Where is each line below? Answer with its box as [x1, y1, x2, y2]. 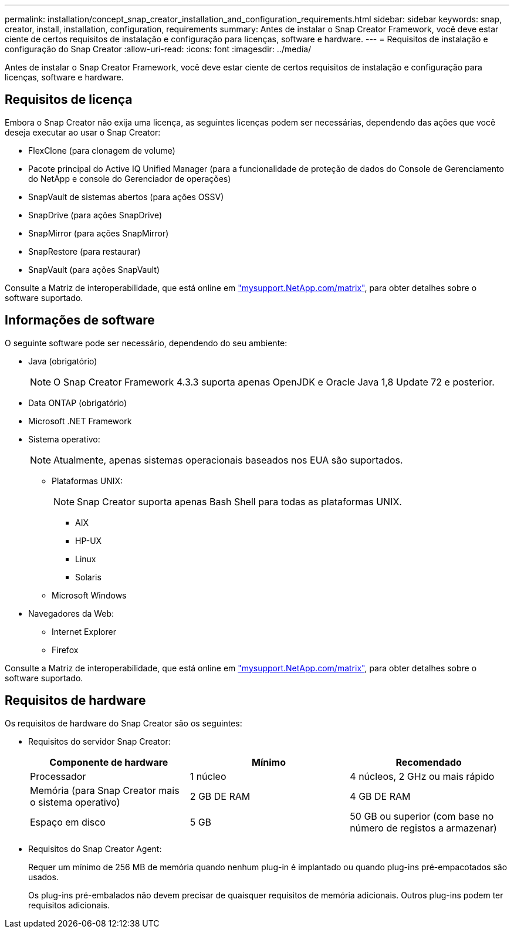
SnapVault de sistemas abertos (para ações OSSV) [28, 191, 224, 202]
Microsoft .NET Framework [28, 415, 132, 426]
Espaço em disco [30, 816, 106, 828]
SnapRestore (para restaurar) [28, 246, 141, 256]
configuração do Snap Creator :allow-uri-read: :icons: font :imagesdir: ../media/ [5, 44, 312, 54]
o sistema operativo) [30, 796, 120, 808]
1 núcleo [190, 770, 226, 782]
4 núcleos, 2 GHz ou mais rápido [350, 770, 495, 782]
